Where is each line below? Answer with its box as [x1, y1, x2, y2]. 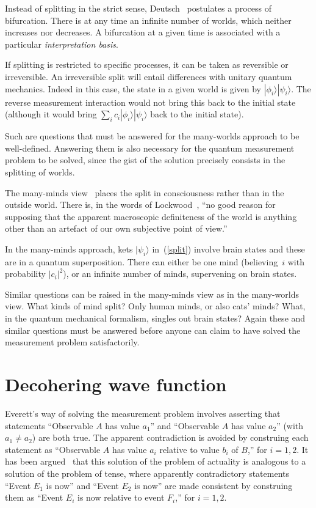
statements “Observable [5, 419, 93, 432]
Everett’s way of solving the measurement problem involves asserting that [5, 407, 281, 419]
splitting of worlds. [5, 165, 75, 178]
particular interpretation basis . [5, 37, 118, 50]
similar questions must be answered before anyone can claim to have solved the [5, 323, 301, 336]
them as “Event [5, 491, 63, 504]
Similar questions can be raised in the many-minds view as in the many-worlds [5, 287, 300, 300]
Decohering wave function [5, 372, 227, 397]
